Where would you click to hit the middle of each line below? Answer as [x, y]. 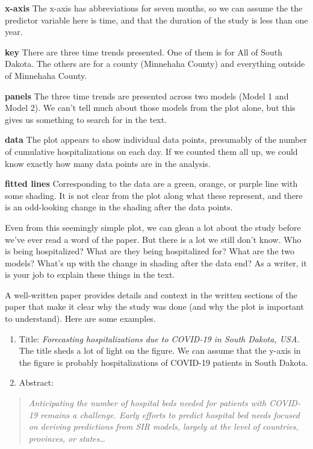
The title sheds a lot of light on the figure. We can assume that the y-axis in [160, 350]
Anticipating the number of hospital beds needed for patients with [147, 403]
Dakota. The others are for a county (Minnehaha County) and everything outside [155, 64]
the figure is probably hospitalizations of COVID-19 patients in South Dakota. [163, 362]
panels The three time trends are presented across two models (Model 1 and [147, 96]
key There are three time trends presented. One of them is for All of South [144, 52]
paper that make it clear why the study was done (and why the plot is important [154, 306]
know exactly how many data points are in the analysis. [108, 163]
